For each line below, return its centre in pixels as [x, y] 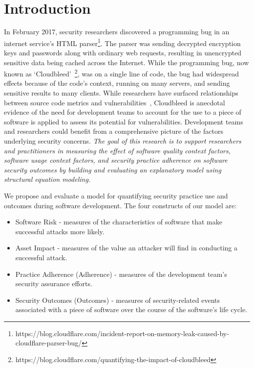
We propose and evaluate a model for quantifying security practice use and [116, 195]
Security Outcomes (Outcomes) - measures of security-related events [118, 300]
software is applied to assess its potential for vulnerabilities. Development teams [124, 121]
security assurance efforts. [54, 283]
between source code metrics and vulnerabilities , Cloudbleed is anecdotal [115, 102]
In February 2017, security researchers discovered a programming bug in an [117, 32]
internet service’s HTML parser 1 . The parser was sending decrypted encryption [122, 42]
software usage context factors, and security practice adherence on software [116, 160]
